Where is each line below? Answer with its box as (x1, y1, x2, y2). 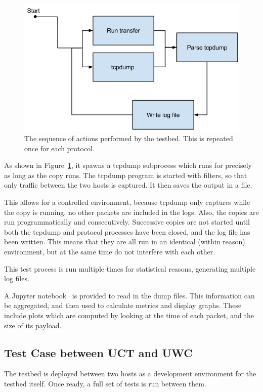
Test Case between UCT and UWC (4, 344, 193, 360)
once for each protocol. (24, 143, 95, 153)
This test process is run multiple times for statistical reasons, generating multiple (4, 263, 256, 274)
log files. (4, 273, 29, 284)
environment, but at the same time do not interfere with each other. (4, 246, 215, 256)
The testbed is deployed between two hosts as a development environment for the (4, 368, 256, 379)
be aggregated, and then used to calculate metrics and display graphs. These (4, 300, 242, 311)
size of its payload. (4, 320, 62, 330)
